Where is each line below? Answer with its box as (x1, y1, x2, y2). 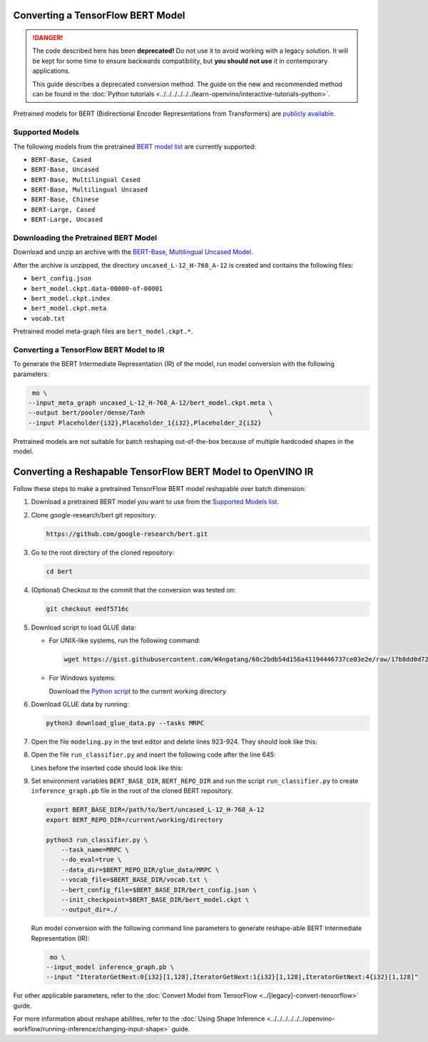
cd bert (46, 567, 73, 575)
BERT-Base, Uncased (31, 166, 99, 174)
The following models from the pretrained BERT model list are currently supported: (13, 142, 256, 151)
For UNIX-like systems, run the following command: (49, 636, 200, 645)
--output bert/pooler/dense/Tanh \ (28, 409, 273, 417)
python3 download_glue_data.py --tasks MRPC (46, 719, 205, 727)
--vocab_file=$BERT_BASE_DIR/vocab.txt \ (61, 876, 208, 884)
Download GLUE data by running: (31, 699, 129, 708)
